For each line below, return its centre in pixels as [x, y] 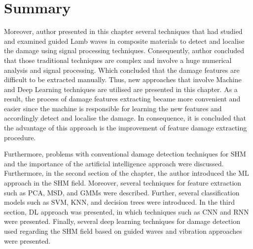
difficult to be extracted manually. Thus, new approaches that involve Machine [123, 79]
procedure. [20, 137]
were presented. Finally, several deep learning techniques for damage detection [122, 221]
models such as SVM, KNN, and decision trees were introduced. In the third [119, 202]
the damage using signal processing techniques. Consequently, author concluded [124, 50]
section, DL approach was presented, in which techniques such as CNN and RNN [126, 211]
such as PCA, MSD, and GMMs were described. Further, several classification [122, 192]
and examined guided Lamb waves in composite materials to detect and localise [124, 41]
